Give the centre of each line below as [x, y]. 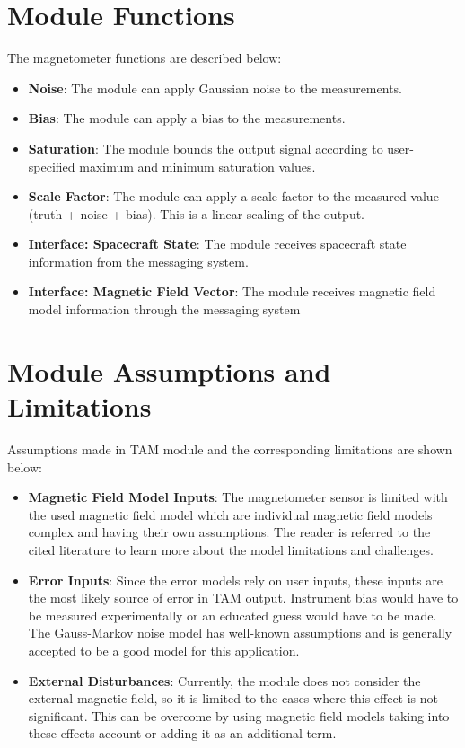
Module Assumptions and [169, 370]
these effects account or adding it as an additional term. [182, 733]
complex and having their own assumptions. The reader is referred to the [229, 532]
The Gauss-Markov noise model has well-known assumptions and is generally [240, 633]
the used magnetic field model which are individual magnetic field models [230, 514]
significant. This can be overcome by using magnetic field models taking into [239, 715]
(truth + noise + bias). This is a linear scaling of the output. [197, 213]
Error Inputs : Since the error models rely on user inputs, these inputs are [235, 580]
